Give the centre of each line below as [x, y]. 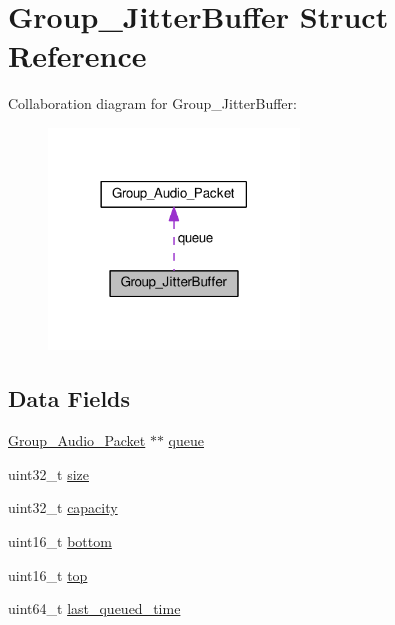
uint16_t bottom [60, 541]
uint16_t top [48, 574]
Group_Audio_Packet [77, 440]
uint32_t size [48, 473]
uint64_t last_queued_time [94, 608]
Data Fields [69, 398]
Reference [77, 55]
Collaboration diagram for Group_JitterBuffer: [152, 103]
